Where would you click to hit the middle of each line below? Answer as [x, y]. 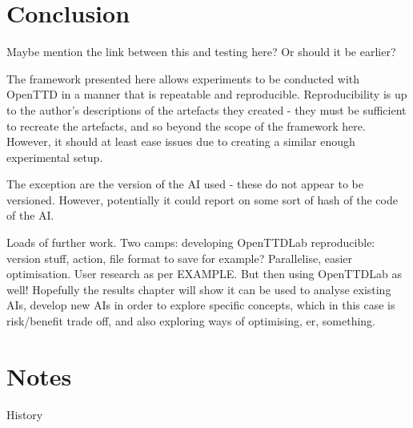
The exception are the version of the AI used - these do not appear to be [185, 184]
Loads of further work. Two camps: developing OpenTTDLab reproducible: [191, 242]
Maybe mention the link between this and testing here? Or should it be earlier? [201, 52]
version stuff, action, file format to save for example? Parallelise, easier [180, 258]
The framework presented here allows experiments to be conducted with [183, 78]
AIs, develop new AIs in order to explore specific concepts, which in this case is [201, 305]
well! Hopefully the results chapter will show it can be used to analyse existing [199, 289]
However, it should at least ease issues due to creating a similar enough [181, 141]
